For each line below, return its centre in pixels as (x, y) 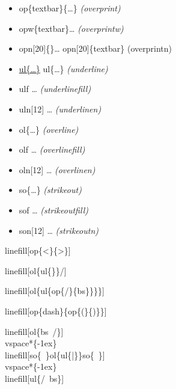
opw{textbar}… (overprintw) (71, 28)
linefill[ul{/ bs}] (35, 378)
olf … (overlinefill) (52, 149)
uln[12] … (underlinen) (60, 109)
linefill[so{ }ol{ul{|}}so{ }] (55, 354)
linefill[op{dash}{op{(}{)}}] (56, 311)
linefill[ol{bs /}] (34, 331)
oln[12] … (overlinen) (57, 169)
